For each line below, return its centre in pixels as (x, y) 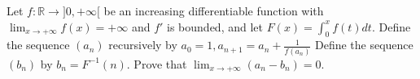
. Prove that (157, 63)
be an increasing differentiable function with (214, 10)
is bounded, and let (215, 26)
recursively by (143, 45)
